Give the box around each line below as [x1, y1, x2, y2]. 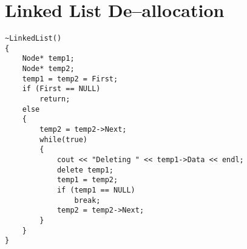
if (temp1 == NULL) [56, 185, 135, 194]
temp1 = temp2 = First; [22, 74, 118, 83]
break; [74, 196, 101, 205]
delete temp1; [56, 165, 113, 174]
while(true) [39, 135, 88, 144]
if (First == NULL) [22, 84, 101, 94]
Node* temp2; [22, 64, 75, 73]
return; [39, 95, 70, 104]
